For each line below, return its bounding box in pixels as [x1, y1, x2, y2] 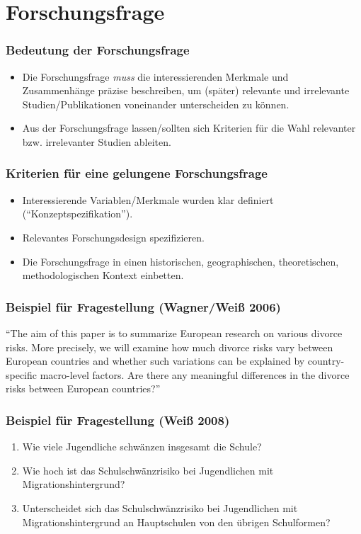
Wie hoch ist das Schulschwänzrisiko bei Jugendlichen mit [22, 462, 274, 477]
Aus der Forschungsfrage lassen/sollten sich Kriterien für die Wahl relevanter [22, 120, 356, 135]
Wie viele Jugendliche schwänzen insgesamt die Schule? [22, 439, 262, 454]
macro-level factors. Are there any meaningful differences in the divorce [40, 367, 350, 382]
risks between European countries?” [6, 381, 161, 396]
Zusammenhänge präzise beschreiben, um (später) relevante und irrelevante [22, 83, 350, 98]
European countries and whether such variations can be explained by [6, 353, 305, 368]
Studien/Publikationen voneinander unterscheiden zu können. [22, 96, 290, 111]
